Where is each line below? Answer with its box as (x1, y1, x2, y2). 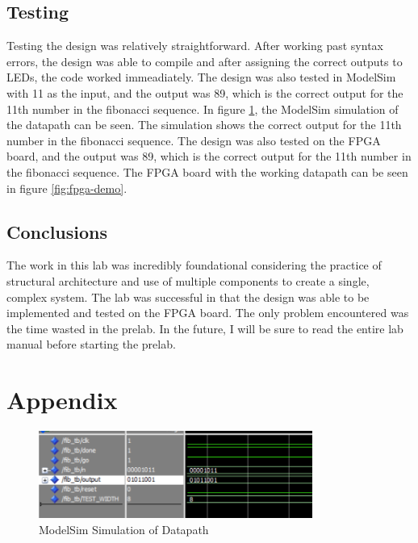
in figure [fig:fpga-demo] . (6, 179, 127, 196)
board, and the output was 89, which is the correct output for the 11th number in (6, 148, 412, 165)
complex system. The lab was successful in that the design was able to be (6, 288, 370, 305)
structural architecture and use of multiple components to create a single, (6, 272, 370, 289)
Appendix (6, 383, 118, 416)
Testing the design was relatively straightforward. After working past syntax (6, 37, 383, 54)
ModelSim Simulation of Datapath (39, 520, 209, 537)
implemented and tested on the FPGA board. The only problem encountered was (6, 304, 409, 321)
